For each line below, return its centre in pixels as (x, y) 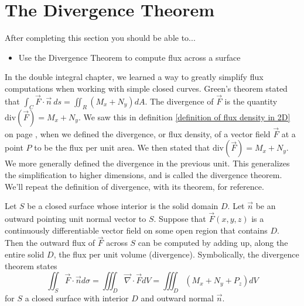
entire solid (25, 254)
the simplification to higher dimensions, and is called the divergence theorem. (144, 174)
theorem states (31, 265)
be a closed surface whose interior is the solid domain (123, 206)
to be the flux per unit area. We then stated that (122, 147)
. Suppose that (180, 218)
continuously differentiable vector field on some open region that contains (136, 230)
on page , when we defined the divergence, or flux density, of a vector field (138, 133)
